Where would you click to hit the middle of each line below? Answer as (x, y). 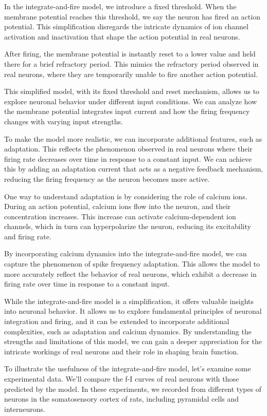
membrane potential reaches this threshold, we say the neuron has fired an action (132, 16)
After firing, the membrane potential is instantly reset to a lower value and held (130, 54)
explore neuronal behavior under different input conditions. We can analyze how (131, 101)
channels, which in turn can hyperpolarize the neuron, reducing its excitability (128, 226)
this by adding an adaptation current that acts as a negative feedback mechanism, (134, 169)
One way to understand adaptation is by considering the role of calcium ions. (126, 196)
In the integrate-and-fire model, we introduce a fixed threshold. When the (120, 6)
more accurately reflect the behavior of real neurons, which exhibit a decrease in (130, 273)
